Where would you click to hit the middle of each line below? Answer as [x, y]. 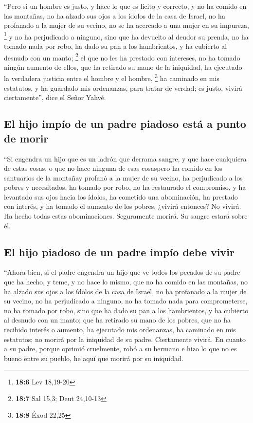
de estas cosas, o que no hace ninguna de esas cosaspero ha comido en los [113, 168]
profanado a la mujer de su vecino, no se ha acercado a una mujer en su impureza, [127, 25]
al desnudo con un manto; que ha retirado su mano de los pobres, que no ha [117, 320]
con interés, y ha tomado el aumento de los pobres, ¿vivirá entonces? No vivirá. [123, 206]
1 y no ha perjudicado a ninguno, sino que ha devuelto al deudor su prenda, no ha [126, 36]
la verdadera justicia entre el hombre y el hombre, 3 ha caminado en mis [112, 78]
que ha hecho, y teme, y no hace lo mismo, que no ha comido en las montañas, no [126, 282]
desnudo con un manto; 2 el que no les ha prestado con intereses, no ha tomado [122, 57]
